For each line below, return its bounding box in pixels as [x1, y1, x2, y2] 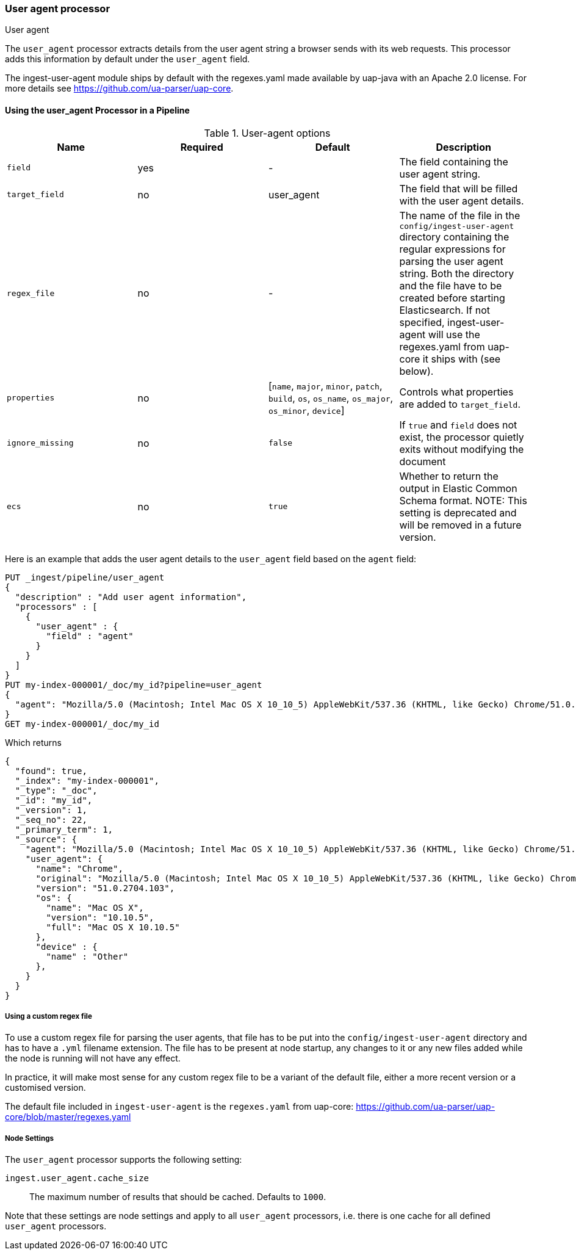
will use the [428, 328, 480, 341]
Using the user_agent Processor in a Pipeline [5, 104, 190, 115]
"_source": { [15, 834, 77, 844]
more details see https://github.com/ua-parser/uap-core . [5, 83, 234, 94]
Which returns [5, 737, 62, 748]
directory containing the [399, 230, 509, 243]
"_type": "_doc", [15, 785, 98, 795]
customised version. [5, 1082, 86, 1093]
